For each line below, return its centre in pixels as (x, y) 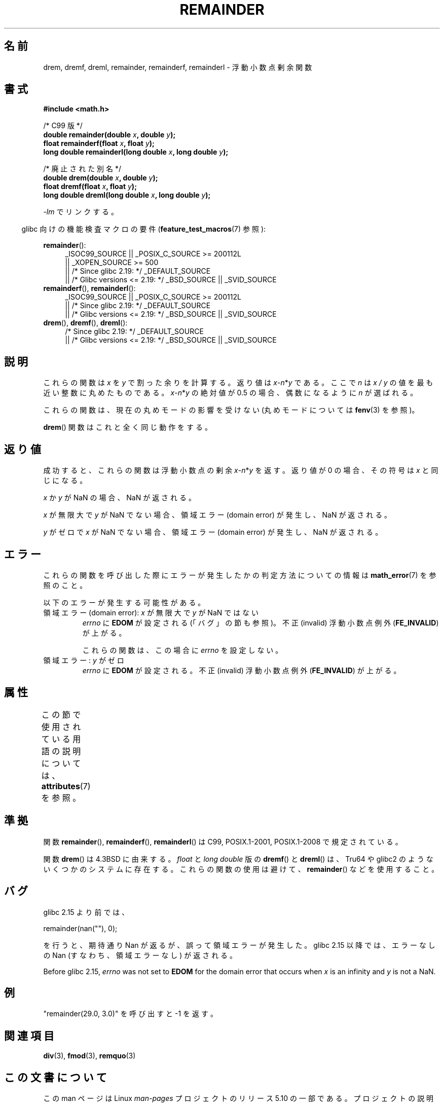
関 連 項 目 (29, 1036)
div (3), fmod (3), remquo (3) (89, 1056)
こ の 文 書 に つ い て (55, 1077)
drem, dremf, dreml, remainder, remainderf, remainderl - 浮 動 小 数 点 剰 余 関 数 (178, 67)
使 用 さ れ (61, 727)
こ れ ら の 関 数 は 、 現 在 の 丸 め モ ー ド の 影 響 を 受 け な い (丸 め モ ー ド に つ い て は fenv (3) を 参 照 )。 (231, 410)
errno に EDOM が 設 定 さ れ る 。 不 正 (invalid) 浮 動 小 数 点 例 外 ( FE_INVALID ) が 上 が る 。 (242, 670)
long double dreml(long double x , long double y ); (127, 195)
